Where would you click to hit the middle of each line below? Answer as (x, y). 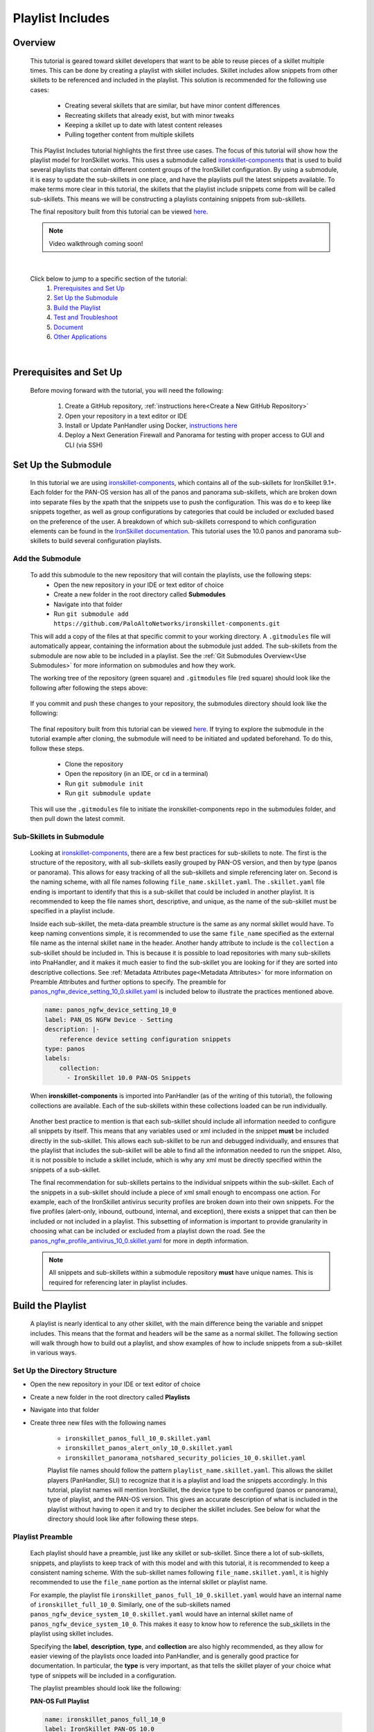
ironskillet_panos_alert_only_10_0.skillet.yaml (149, 1448)
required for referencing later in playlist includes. (118, 1282)
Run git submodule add (91, 614)
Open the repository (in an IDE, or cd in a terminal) (136, 774)
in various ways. (53, 1353)
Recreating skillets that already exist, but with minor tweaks (150, 115)
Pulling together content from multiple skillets (130, 134)
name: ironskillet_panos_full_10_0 (105, 1719)
